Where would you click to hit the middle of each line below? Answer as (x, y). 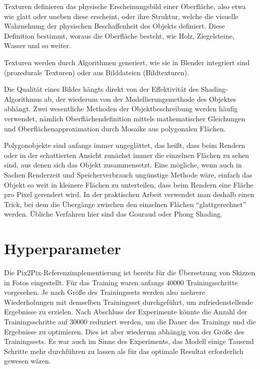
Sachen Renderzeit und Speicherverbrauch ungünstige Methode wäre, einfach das (128, 174)
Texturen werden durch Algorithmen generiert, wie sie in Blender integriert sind (127, 62)
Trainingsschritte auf (36, 321)
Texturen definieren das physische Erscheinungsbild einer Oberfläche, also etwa (125, 6)
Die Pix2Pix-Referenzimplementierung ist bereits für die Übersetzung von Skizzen (130, 272)
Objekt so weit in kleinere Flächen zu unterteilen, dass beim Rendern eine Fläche (129, 184)
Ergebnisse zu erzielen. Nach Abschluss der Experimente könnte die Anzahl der (126, 312)
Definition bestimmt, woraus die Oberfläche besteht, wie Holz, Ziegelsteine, (119, 35)
